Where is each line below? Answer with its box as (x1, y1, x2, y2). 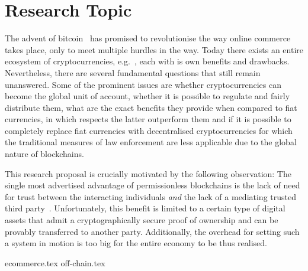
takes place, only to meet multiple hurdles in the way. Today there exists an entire (5, 43, 303, 55)
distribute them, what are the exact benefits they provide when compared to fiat (5, 101, 297, 113)
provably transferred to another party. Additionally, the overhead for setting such (5, 225, 300, 237)
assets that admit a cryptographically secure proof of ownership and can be (5, 214, 278, 226)
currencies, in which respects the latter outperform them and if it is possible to (5, 113, 291, 125)
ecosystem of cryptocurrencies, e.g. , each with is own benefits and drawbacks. (5, 55, 290, 67)
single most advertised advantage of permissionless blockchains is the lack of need (5, 179, 300, 191)
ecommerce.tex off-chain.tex (5, 256, 105, 269)
